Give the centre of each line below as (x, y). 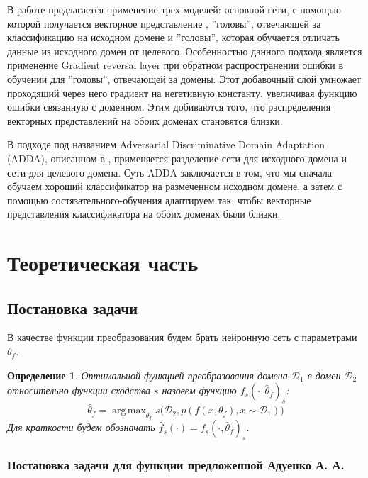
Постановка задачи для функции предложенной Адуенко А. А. (176, 465)
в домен (324, 375)
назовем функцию (199, 390)
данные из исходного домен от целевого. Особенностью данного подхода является (185, 51)
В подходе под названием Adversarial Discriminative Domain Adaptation (166, 144)
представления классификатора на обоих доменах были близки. (144, 214)
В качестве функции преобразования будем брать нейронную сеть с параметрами (182, 337)
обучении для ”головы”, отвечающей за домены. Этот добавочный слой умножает (184, 78)
